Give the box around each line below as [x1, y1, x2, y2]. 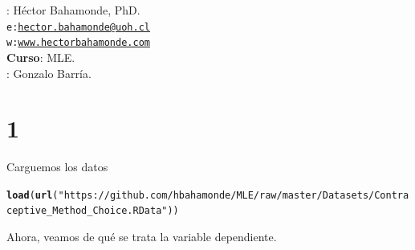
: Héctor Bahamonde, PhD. [6, 2, 140, 18]
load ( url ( [6, 189, 59, 201]
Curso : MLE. [6, 48, 75, 65]
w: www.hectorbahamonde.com [6, 37, 150, 49]
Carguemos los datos [6, 158, 108, 175]
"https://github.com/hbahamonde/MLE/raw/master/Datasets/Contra [58, 189, 409, 201]
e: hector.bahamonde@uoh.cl [6, 21, 150, 33]
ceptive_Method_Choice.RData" [6, 205, 168, 217]
